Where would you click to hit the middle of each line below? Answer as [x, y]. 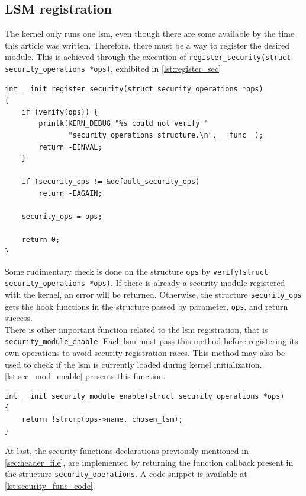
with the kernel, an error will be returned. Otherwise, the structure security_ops [153, 294]
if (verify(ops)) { [60, 112]
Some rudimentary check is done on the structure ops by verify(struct [137, 271]
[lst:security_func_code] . [50, 486]
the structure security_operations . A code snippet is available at [126, 474]
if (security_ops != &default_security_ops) [111, 182]
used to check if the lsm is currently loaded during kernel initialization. [133, 364]
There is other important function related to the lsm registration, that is [136, 329]
